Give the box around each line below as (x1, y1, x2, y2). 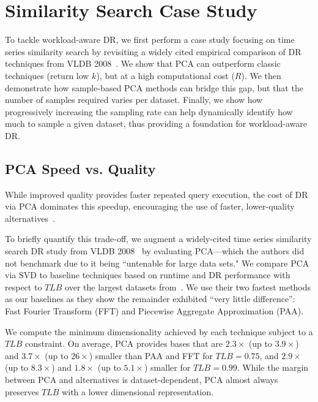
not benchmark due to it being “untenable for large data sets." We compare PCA (5, 256, 309, 269)
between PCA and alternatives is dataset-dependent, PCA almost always (5, 373, 278, 385)
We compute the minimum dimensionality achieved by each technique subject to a (5, 325, 313, 338)
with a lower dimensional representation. (62, 385, 214, 398)
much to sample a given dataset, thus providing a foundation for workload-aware (5, 117, 307, 130)
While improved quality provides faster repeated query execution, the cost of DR (5, 188, 308, 200)
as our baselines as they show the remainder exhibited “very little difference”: (5, 292, 295, 305)
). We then (241, 69, 281, 82)
